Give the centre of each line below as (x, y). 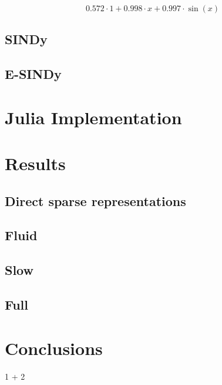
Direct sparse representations (95, 200)
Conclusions (54, 348)
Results (35, 163)
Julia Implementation (93, 117)
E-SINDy (33, 74)
